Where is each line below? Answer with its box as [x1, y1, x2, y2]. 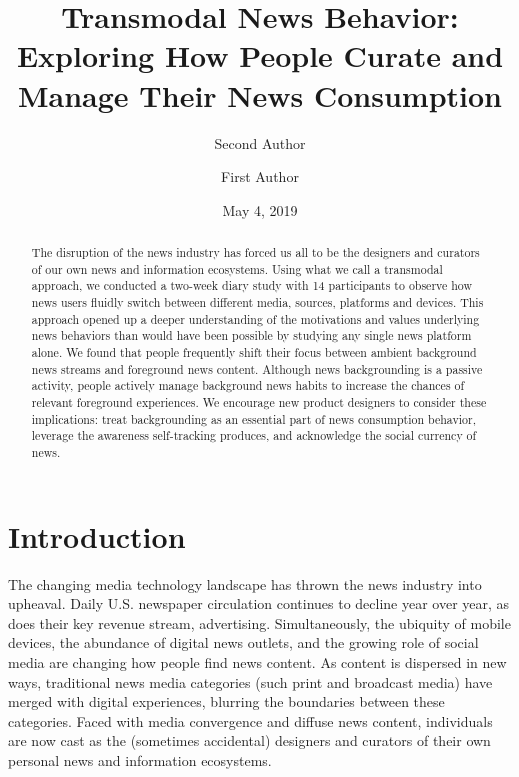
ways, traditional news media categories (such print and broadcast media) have [8, 671, 493, 692]
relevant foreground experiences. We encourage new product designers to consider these [31, 393, 487, 410]
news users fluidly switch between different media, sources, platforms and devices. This [31, 294, 484, 311]
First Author [221, 166, 299, 187]
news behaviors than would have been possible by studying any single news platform [31, 327, 472, 344]
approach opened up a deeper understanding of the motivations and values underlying [31, 310, 480, 327]
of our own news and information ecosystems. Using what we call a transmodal [31, 260, 443, 277]
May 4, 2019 [222, 199, 298, 220]
